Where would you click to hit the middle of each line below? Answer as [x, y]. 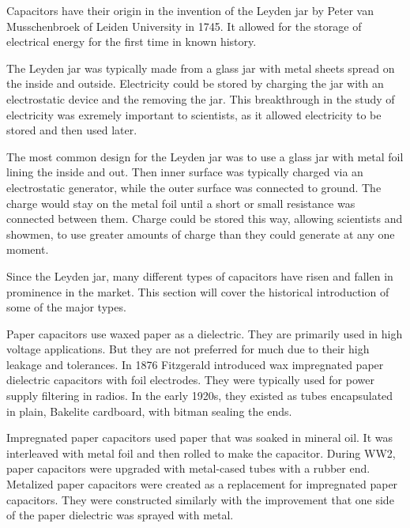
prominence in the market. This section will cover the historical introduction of [198, 291]
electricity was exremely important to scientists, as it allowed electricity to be [194, 114]
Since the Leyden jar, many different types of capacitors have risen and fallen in [200, 275]
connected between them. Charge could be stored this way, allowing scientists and [205, 219]
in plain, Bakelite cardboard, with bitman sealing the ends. [149, 411]
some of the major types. [66, 307]
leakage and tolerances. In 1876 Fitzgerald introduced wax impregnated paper [195, 364]
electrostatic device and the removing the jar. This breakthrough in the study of [201, 98]
